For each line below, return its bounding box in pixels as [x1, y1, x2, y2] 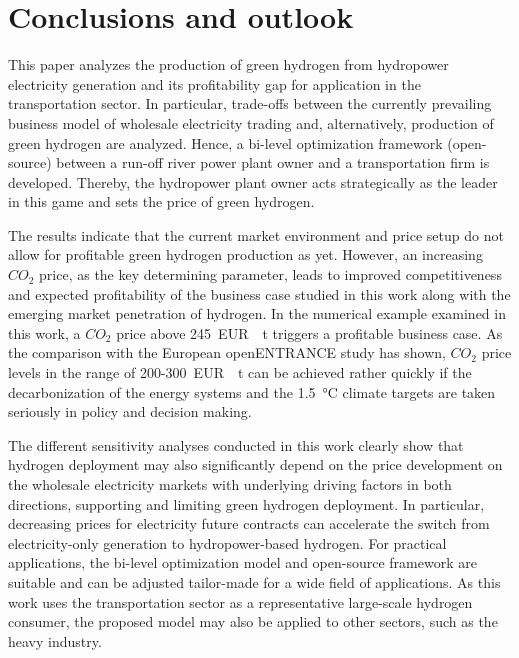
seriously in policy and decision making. [8, 401, 252, 422]
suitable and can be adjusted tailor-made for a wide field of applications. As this [8, 571, 501, 592]
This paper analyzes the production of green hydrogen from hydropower [8, 54, 449, 75]
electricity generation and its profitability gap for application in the [8, 73, 421, 94]
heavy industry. [8, 630, 102, 651]
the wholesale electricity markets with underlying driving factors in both [8, 474, 452, 494]
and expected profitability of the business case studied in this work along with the [8, 283, 511, 304]
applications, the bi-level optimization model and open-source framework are [8, 552, 477, 573]
